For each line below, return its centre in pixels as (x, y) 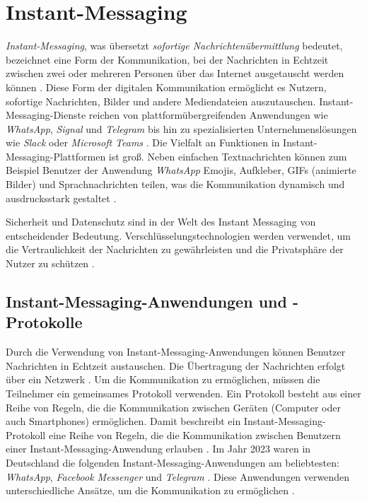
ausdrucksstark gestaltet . (61, 198)
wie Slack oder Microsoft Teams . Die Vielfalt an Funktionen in (143, 142)
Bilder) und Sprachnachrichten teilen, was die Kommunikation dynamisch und (175, 184)
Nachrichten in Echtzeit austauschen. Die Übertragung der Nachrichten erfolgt (176, 365)
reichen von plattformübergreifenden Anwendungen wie (208, 115)
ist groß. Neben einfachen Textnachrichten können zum (228, 156)
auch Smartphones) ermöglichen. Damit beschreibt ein (123, 421)
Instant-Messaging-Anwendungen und (146, 302)
